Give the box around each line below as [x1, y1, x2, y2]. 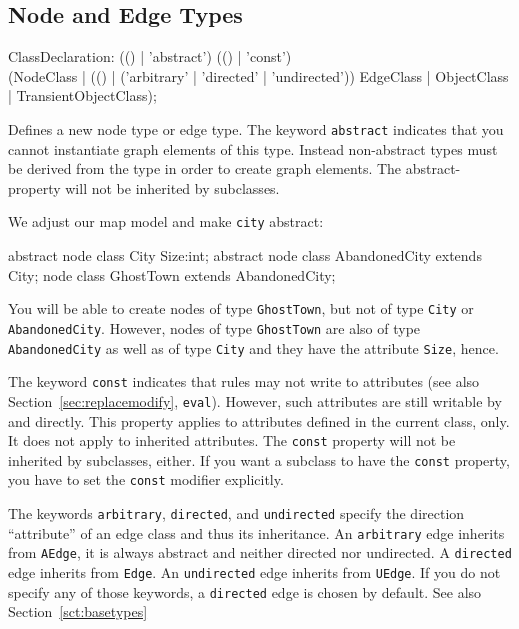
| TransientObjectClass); [8, 85, 157, 106]
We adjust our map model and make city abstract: [8, 211, 324, 232]
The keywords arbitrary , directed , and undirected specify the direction [8, 503, 465, 524]
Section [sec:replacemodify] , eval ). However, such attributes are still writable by [8, 390, 502, 411]
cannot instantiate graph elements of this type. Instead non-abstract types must [8, 138, 498, 159]
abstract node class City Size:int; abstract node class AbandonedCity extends [8, 245, 482, 266]
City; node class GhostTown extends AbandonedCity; [8, 264, 336, 285]
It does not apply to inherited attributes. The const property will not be [8, 430, 456, 451]
